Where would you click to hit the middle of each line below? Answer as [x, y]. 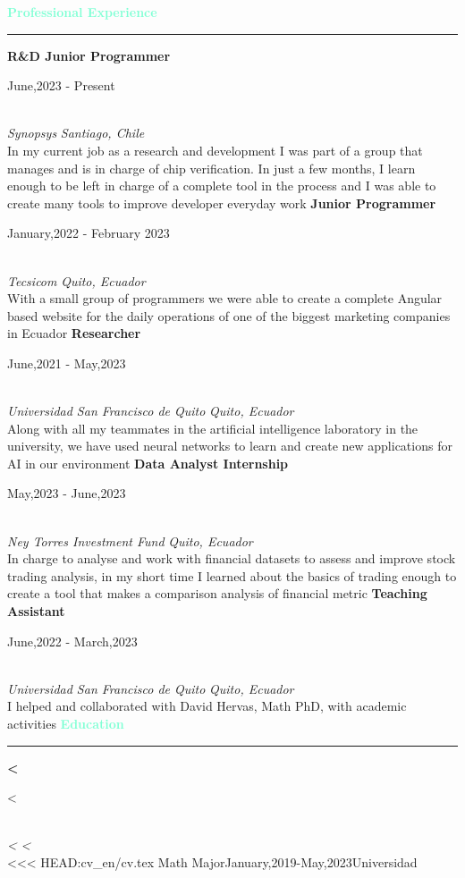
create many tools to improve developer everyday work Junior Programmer [222, 203]
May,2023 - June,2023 [67, 493]
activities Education [66, 723]
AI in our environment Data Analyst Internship [148, 463]
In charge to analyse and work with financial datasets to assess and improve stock [232, 558]
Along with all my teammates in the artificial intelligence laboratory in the [213, 428]
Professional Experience [82, 12]
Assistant [36, 611]
